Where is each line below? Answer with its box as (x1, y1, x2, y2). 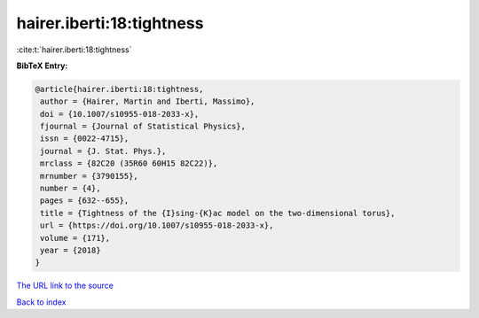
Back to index (16, 297, 67, 307)
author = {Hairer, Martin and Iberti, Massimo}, (40, 97, 255, 106)
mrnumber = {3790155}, (40, 171, 139, 181)
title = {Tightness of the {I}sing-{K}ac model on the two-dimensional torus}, (40, 208, 396, 218)
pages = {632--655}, (40, 196, 130, 206)
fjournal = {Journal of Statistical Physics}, (40, 121, 246, 132)
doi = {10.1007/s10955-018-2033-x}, (40, 109, 200, 119)
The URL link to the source (16, 280, 114, 291)
